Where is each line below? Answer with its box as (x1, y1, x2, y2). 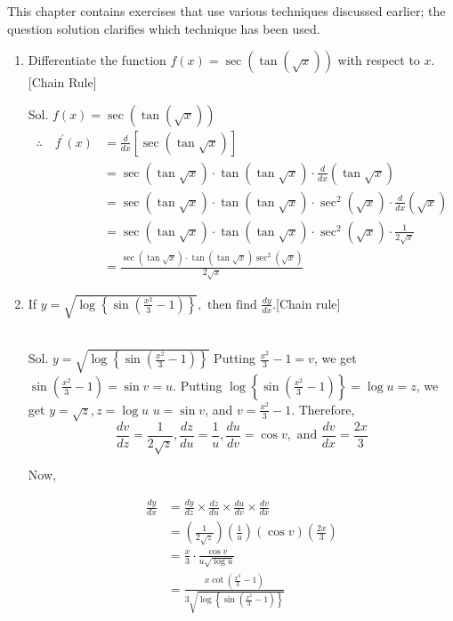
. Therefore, (291, 399, 355, 418)
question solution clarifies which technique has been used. (7, 19, 320, 37)
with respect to (337, 51, 420, 69)
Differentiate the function (28, 51, 166, 69)
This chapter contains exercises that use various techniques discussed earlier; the (7, 2, 446, 20)
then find (207, 298, 257, 311)
